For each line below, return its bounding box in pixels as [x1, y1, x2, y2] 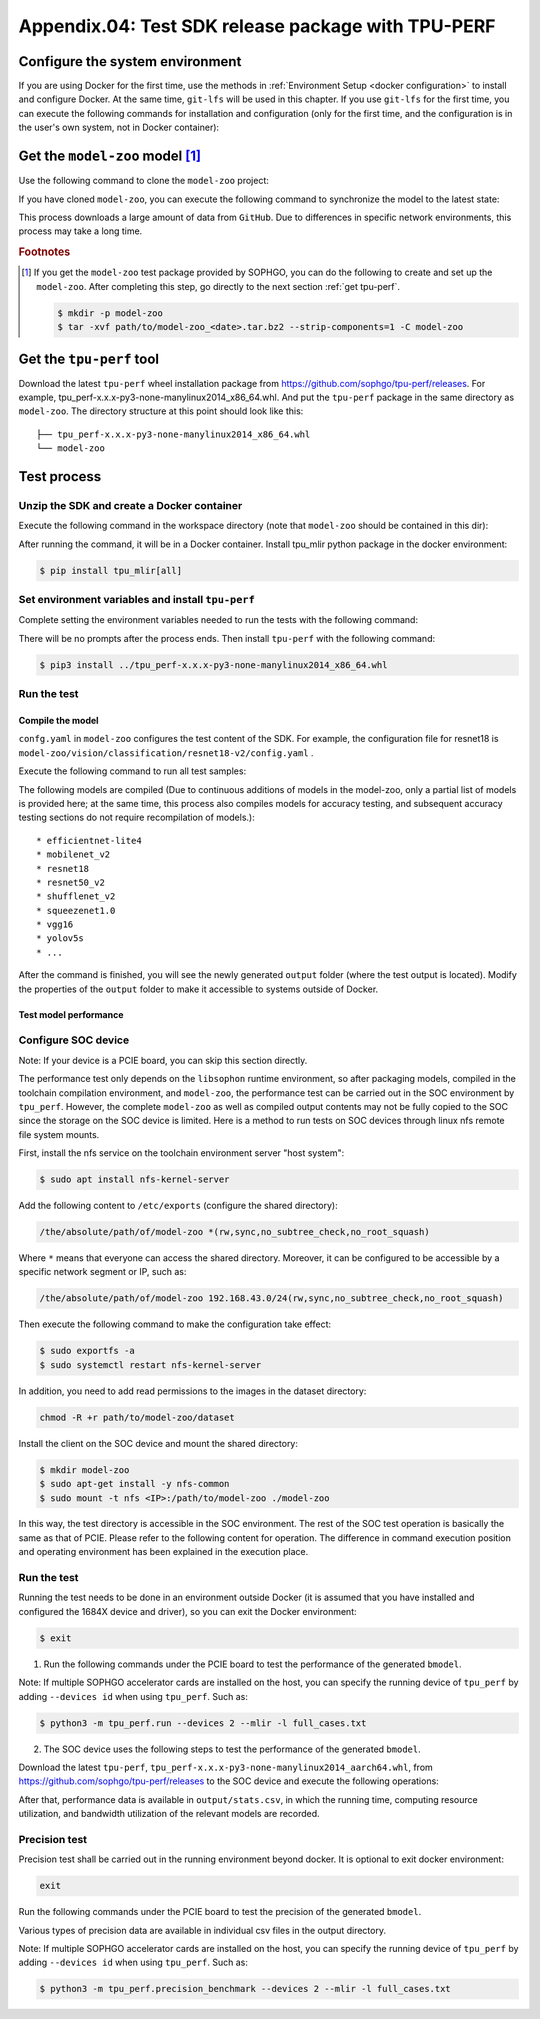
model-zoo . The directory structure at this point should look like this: [18, 405, 304, 417]
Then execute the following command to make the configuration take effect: [18, 1318, 332, 1330]
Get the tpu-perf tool [18, 350, 160, 367]
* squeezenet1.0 [36, 905, 116, 916]
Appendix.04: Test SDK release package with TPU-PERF [18, 15, 496, 37]
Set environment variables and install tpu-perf [18, 593, 255, 607]
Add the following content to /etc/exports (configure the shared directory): [18, 1200, 339, 1212]
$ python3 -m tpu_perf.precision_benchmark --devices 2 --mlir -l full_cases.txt [39, 1983, 452, 1995]
